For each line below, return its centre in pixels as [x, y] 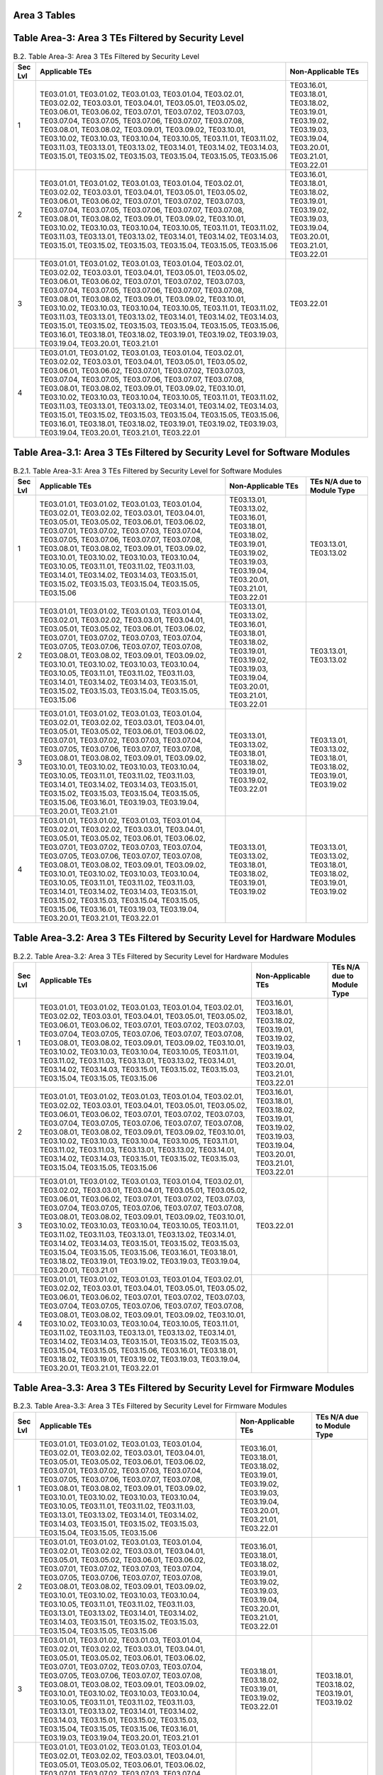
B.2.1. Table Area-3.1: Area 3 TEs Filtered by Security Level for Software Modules [148, 471]
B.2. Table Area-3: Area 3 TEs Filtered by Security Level [106, 56]
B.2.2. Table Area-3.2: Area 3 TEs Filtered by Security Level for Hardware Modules [151, 956]
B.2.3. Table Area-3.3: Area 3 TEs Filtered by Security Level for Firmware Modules [150, 1406]
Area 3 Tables [44, 15]
